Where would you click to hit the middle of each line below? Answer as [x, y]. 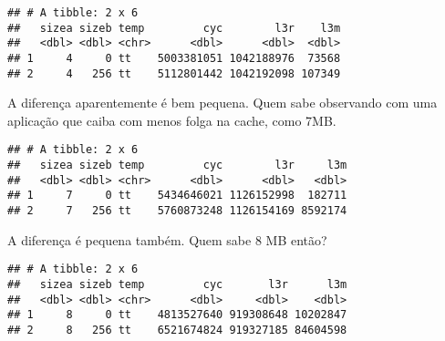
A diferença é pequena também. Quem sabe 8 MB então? [167, 239]
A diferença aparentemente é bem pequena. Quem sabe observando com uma [222, 103]
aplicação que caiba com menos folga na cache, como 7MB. [172, 120]
